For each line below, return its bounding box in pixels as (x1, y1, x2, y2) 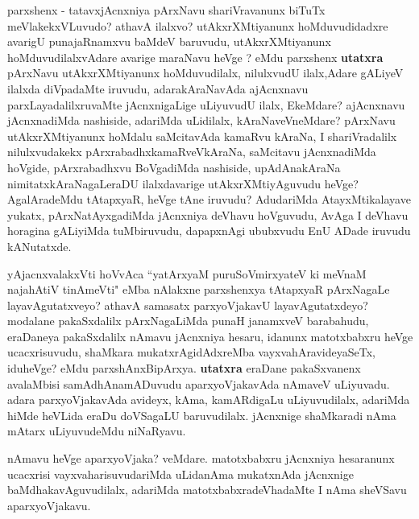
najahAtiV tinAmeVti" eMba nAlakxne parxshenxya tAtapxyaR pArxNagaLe (7, 281, 390, 298)
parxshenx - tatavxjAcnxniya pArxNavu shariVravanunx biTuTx (7, 2, 326, 18)
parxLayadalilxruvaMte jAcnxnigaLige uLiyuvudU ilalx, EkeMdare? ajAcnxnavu (7, 96, 405, 113)
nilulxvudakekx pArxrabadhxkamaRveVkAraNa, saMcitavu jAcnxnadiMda (7, 143, 376, 160)
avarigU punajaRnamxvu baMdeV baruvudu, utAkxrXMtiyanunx (7, 33, 331, 50)
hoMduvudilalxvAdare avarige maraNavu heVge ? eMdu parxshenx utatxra (7, 48, 384, 65)
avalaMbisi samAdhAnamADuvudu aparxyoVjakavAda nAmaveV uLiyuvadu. (7, 375, 390, 392)
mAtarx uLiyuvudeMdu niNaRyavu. (7, 422, 186, 439)
